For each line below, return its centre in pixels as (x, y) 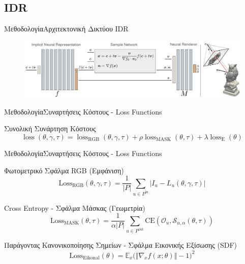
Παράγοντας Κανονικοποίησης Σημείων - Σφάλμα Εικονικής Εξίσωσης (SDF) (121, 245)
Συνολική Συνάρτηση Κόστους (50, 128)
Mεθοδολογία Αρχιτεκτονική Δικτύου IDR (66, 29)
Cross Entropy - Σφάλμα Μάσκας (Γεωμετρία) (75, 208)
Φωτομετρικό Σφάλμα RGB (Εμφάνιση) (64, 170)
